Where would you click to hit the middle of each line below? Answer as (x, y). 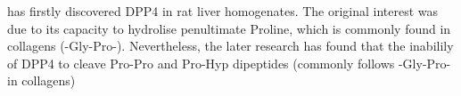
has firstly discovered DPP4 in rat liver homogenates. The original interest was (223, 11)
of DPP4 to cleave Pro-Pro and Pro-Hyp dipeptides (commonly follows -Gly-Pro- (229, 63)
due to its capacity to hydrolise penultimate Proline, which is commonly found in (229, 28)
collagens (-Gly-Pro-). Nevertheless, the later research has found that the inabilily (230, 46)
